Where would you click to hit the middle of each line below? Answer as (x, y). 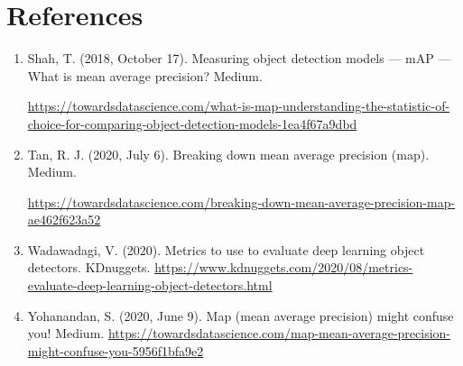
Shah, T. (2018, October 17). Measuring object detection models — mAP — (239, 58)
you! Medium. (66, 333)
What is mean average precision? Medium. (145, 75)
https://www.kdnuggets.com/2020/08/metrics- (284, 267)
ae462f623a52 (64, 220)
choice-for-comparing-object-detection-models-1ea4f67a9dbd (192, 123)
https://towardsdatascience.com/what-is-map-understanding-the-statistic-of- (239, 106)
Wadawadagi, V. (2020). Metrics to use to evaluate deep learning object (226, 249)
